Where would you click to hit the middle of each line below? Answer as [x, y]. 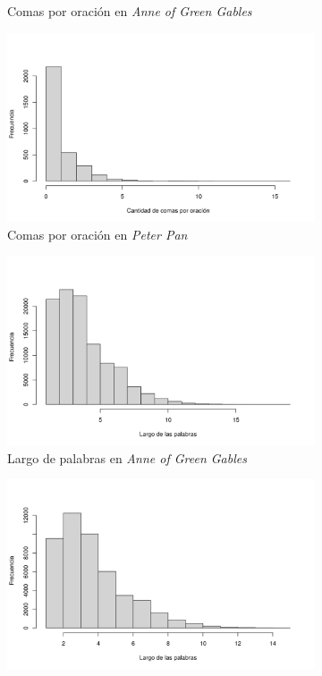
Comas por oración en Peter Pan [97, 234]
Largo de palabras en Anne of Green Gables [127, 457]
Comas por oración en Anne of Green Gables [130, 11]
